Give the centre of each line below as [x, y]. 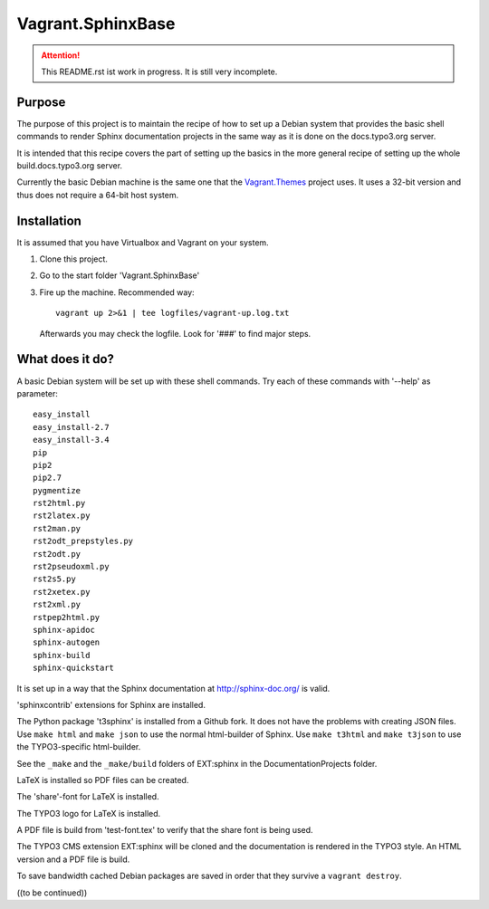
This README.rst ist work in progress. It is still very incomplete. [159, 72]
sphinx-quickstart [74, 668]
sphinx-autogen [67, 642]
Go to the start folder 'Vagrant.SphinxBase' [120, 275]
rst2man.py [57, 528]
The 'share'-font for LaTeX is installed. [88, 797]
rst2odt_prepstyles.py [83, 541]
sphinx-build [62, 655]
